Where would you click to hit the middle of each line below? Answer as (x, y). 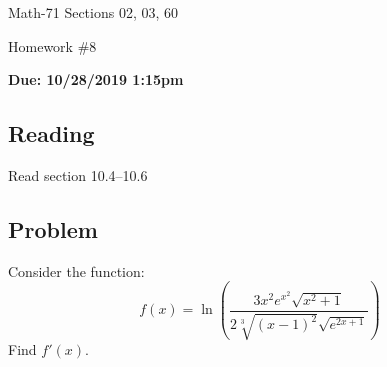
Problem (53, 228)
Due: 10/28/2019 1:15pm (96, 79)
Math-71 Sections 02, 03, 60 (93, 12)
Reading (51, 133)
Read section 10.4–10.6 (78, 174)
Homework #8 (52, 45)
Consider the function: (76, 270)
